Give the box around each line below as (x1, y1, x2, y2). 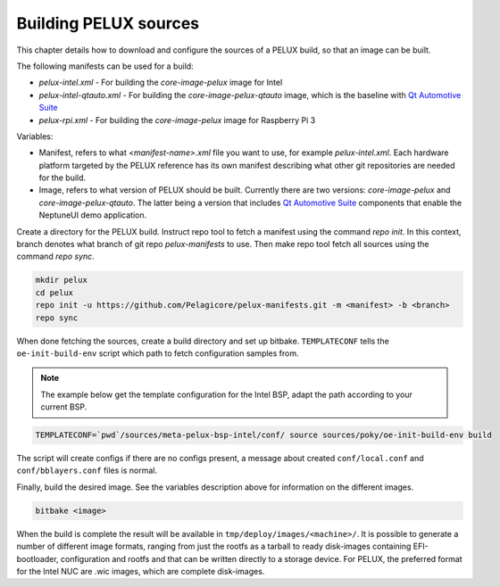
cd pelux (35, 287, 74, 298)
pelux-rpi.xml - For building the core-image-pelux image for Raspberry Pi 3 (38, 114, 316, 125)
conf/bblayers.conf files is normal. (16, 465, 158, 476)
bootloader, (16, 553, 59, 564)
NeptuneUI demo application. (38, 210, 147, 220)
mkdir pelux (35, 275, 88, 285)
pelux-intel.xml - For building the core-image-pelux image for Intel (38, 77, 283, 88)
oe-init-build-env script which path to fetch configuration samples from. (16, 348, 299, 359)
